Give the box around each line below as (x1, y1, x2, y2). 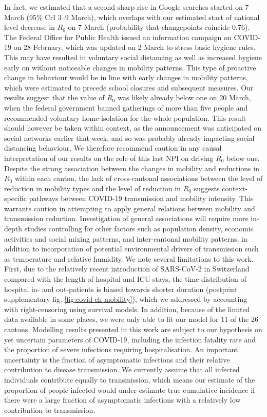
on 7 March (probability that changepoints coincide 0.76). (68, 22, 250, 32)
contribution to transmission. (4, 404, 96, 415)
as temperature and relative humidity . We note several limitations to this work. (4, 253, 254, 264)
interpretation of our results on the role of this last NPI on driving (4, 152, 214, 163)
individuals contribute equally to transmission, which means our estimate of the (4, 374, 255, 385)
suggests (194, 183, 220, 193)
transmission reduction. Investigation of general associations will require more (4, 213, 249, 224)
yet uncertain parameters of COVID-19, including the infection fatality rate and (4, 334, 256, 345)
